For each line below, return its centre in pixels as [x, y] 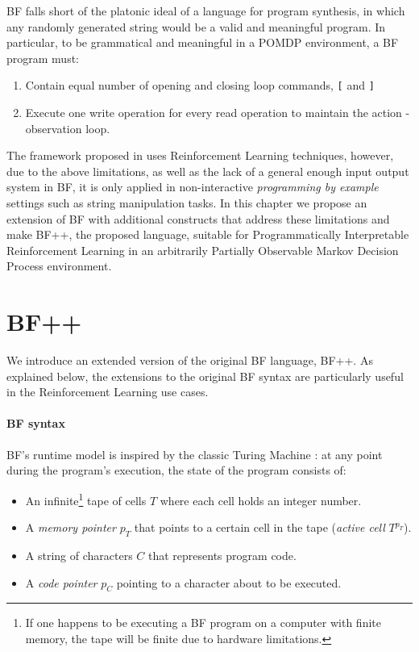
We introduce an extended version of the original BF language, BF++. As [190, 360]
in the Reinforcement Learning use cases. [108, 392]
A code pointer [61, 582]
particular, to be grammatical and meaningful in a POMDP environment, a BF [203, 42]
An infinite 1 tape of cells [86, 499]
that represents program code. [222, 555]
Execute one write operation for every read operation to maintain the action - [218, 113]
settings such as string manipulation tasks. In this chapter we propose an [187, 203]
